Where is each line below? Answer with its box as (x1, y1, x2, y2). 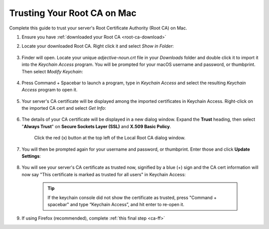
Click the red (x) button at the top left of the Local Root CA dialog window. (34, 135, 186, 141)
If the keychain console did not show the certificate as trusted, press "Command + (47, 195, 217, 201)
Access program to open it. (21, 87, 78, 93)
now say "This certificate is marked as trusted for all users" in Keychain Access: (21, 171, 186, 177)
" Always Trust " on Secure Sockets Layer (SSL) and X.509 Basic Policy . (21, 123, 171, 129)
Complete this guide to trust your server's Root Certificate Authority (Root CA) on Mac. (9, 25, 187, 31)
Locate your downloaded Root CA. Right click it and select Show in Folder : (21, 43, 174, 49)
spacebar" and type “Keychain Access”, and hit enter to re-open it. (47, 201, 184, 207)
